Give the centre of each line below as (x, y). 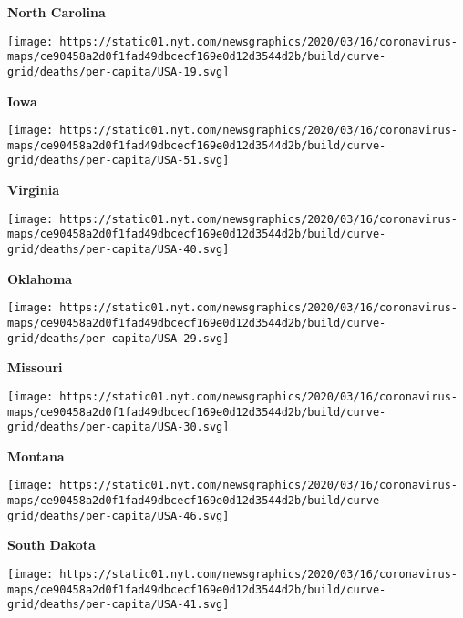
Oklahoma (40, 278)
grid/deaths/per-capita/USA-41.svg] (118, 605)
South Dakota (51, 545)
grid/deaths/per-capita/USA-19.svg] (118, 71)
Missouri (35, 367)
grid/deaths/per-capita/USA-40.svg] (118, 250)
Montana (36, 456)
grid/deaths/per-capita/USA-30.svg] (118, 427)
